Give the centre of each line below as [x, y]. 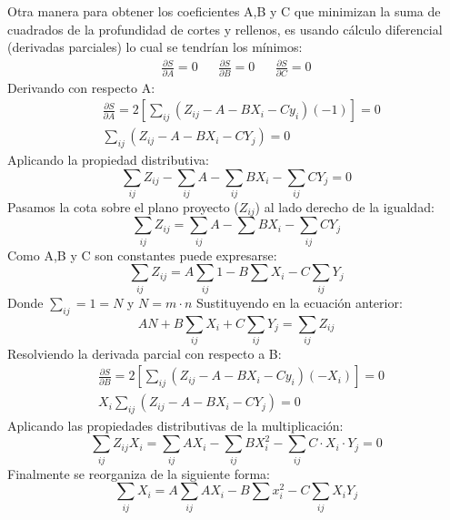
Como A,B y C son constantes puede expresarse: [142, 255]
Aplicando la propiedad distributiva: [108, 160]
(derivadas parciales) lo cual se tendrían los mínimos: [155, 47]
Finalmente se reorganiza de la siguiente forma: [139, 473]
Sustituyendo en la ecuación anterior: [299, 302]
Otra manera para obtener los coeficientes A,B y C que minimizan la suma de [224, 11]
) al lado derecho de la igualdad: [345, 207]
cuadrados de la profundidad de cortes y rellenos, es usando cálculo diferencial [225, 29]
